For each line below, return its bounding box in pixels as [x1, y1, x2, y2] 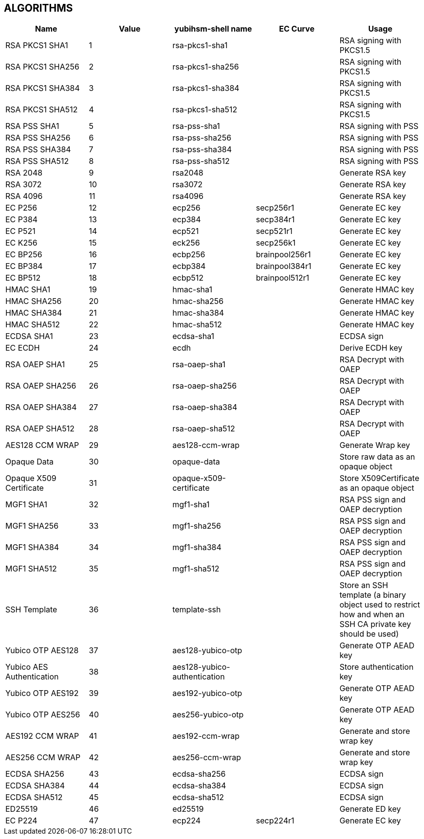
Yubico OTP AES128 [5, 645, 79, 656]
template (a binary [339, 590, 406, 600]
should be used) [339, 629, 399, 639]
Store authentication [339, 662, 414, 672]
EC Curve [279, 24, 314, 34]
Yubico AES [5, 662, 48, 672]
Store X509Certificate [339, 473, 420, 483]
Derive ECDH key [339, 343, 403, 353]
